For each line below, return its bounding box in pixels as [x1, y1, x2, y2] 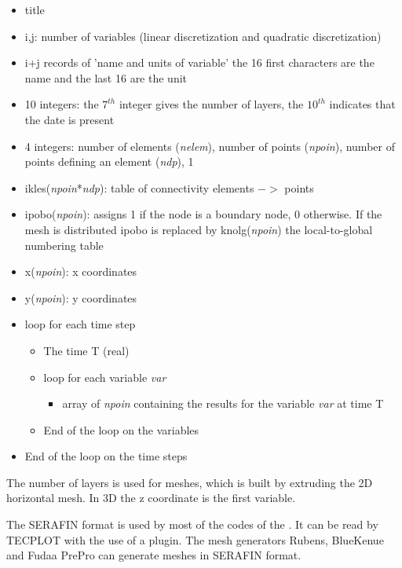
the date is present [24, 111, 115, 127]
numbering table [24, 236, 104, 253]
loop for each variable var [43, 368, 166, 385]
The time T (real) [43, 342, 130, 358]
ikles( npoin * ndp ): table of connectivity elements [24, 179, 254, 196]
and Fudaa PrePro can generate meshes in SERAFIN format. [6, 547, 301, 563]
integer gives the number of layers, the [119, 96, 304, 112]
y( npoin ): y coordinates [24, 289, 137, 306]
